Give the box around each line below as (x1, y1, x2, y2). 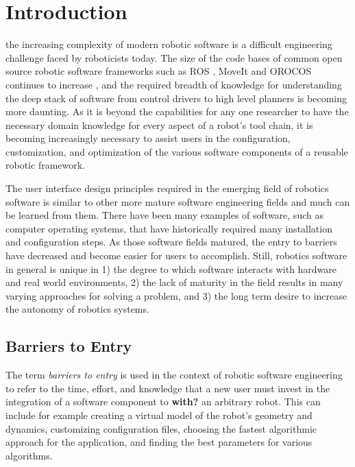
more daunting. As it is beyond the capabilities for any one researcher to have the (5, 104, 349, 119)
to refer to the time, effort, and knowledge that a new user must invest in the (5, 381, 330, 395)
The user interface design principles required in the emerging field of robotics (5, 181, 329, 195)
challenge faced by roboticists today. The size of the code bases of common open (5, 50, 343, 64)
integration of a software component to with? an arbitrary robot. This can (5, 394, 321, 409)
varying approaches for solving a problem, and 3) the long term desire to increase (5, 288, 347, 302)
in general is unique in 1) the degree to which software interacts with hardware (5, 261, 337, 276)
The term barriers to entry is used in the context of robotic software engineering (5, 368, 343, 382)
